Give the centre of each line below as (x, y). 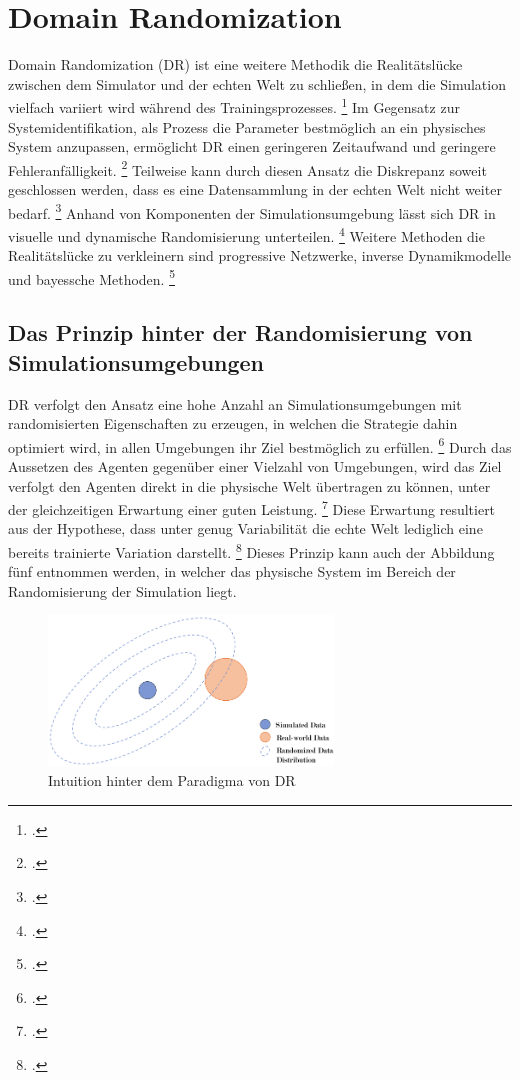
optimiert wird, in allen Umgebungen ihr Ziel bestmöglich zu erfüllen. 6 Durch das (260, 445)
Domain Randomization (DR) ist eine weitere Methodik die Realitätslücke (235, 64)
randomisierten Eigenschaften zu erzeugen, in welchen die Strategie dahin (233, 423)
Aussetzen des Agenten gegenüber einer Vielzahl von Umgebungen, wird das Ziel (255, 465)
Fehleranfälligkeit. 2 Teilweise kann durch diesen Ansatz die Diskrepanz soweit (247, 168)
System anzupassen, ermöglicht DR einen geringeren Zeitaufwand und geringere (252, 146)
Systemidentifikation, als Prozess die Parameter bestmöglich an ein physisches (247, 126)
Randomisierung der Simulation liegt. (122, 590)
